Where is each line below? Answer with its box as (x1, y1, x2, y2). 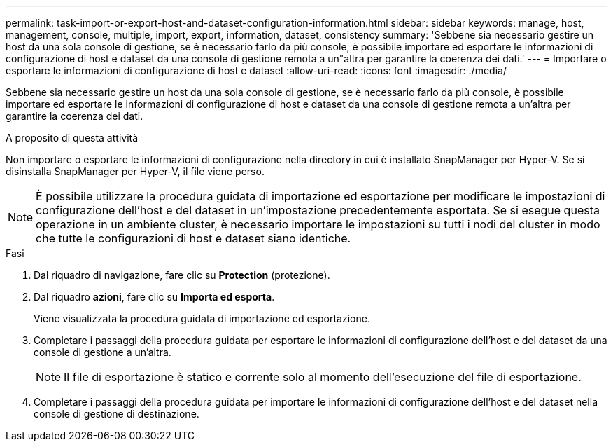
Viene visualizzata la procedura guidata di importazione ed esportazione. (34, 312, 370, 324)
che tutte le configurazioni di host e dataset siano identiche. (36, 231, 351, 245)
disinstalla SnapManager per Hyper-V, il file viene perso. (6, 165, 265, 177)
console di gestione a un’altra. (34, 346, 171, 358)
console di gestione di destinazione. (34, 408, 199, 420)
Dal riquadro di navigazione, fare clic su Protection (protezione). (34, 269, 330, 281)
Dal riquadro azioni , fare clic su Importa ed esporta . (34, 291, 275, 303)
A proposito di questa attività (6, 132, 139, 144)
